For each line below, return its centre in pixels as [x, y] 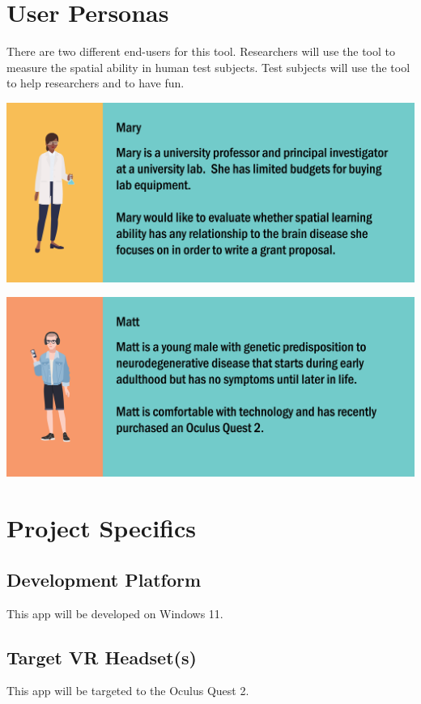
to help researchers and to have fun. [96, 83]
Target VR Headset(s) [102, 657]
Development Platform [104, 579]
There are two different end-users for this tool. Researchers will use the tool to [201, 51]
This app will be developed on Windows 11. [115, 613]
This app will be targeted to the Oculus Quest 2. [128, 691]
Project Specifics [101, 528]
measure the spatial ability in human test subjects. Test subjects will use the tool [208, 67]
